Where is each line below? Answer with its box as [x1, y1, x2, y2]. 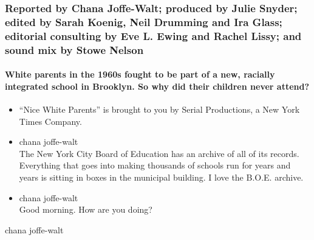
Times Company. [19, 115, 82, 127]
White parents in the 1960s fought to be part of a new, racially [5, 68, 275, 81]
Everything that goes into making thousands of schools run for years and [19, 159, 291, 172]
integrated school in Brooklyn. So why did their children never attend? [5, 79, 310, 92]
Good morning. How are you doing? [19, 203, 152, 216]
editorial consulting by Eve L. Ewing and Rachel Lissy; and [5, 28, 302, 43]
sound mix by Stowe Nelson [5, 42, 144, 57]
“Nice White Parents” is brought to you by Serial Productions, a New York [19, 103, 300, 115]
